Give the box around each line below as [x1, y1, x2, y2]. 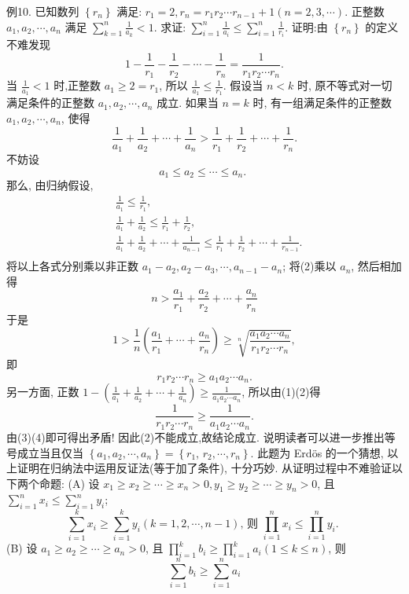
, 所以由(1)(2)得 [241, 383, 321, 400]
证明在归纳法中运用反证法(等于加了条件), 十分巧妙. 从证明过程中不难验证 [17, 460, 392, 476]
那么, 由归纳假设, [6, 177, 94, 193]
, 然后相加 [351, 258, 402, 274]
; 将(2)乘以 [282, 258, 337, 274]
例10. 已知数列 [6, 3, 79, 19]
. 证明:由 [285, 18, 328, 35]
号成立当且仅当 [6, 444, 83, 460]
